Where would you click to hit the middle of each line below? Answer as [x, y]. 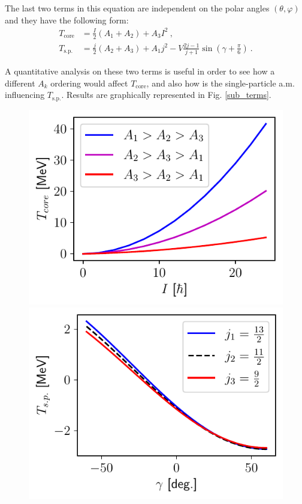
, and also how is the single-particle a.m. [221, 83]
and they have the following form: [67, 20]
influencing [25, 95]
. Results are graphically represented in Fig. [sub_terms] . [166, 95]
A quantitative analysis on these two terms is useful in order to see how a [140, 71]
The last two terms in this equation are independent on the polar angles [137, 8]
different [20, 83]
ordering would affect [89, 83]
